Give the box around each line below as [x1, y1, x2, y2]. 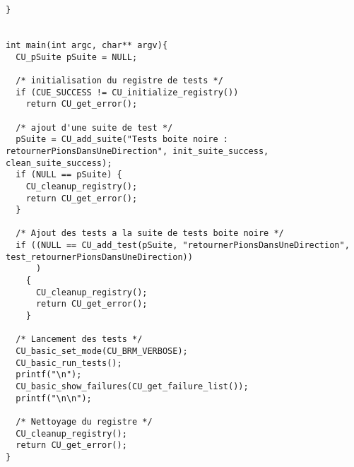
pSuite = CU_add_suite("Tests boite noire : [16, 134, 228, 145]
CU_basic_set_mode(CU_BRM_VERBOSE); [16, 346, 188, 357]
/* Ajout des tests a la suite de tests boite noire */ [16, 228, 284, 239]
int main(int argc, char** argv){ [6, 40, 168, 50]
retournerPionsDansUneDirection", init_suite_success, [6, 146, 269, 156]
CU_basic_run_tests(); [16, 357, 122, 368]
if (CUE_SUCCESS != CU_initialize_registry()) [16, 87, 239, 97]
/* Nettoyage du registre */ [16, 416, 153, 427]
